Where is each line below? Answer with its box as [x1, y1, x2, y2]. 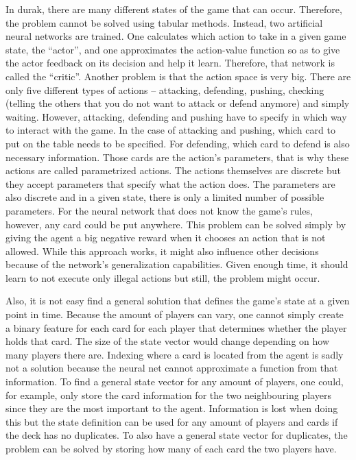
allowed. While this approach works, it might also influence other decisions [5, 243, 319, 258]
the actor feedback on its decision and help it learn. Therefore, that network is [5, 56, 335, 70]
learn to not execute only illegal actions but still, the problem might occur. [5, 270, 320, 285]
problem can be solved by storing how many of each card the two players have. [5, 441, 337, 455]
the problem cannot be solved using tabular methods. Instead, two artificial [5, 15, 323, 29]
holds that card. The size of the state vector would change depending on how [5, 334, 330, 348]
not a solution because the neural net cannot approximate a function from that [5, 361, 338, 375]
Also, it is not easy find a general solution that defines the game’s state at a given [5, 293, 350, 308]
